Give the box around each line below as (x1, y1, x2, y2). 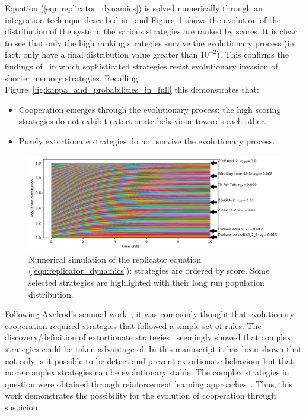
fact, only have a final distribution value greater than (5, 48, 198, 61)
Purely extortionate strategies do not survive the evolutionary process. (18, 134, 275, 147)
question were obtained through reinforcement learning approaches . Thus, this (5, 377, 293, 390)
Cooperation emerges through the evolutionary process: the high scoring (18, 103, 281, 115)
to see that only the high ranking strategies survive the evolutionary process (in (5, 36, 294, 49)
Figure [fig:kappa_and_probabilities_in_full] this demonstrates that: (5, 83, 259, 96)
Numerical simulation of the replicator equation (28, 252, 202, 265)
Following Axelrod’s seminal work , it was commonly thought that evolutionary (5, 308, 295, 320)
